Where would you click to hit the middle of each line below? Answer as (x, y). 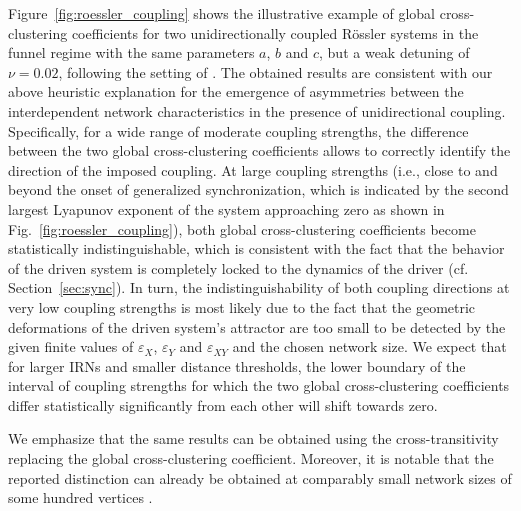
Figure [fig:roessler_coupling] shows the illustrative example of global (222, 13)
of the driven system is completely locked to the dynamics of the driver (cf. (238, 267)
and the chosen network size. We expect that (369, 346)
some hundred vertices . (80, 497)
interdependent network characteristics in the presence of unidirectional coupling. (257, 110)
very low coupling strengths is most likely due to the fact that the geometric (242, 306)
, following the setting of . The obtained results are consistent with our (275, 71)
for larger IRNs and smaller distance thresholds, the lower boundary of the (237, 365)
